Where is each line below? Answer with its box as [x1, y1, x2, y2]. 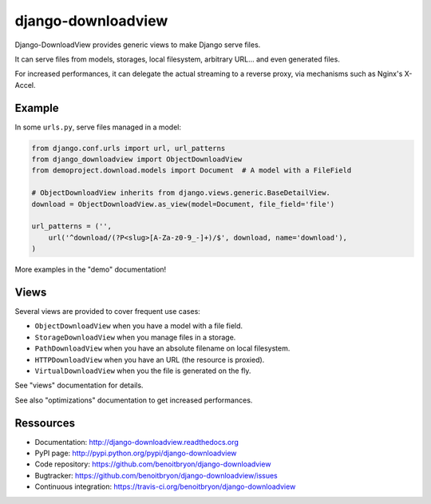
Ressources [14, 416, 76, 430]
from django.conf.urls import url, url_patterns [31, 144, 226, 153]
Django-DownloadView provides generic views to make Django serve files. [14, 40, 261, 50]
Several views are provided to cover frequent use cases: [14, 307, 201, 316]
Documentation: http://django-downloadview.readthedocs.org [34, 437, 239, 446]
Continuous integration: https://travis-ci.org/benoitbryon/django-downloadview [34, 482, 296, 491]
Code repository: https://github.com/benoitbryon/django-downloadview [34, 459, 271, 469]
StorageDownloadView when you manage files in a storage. [34, 332, 236, 342]
